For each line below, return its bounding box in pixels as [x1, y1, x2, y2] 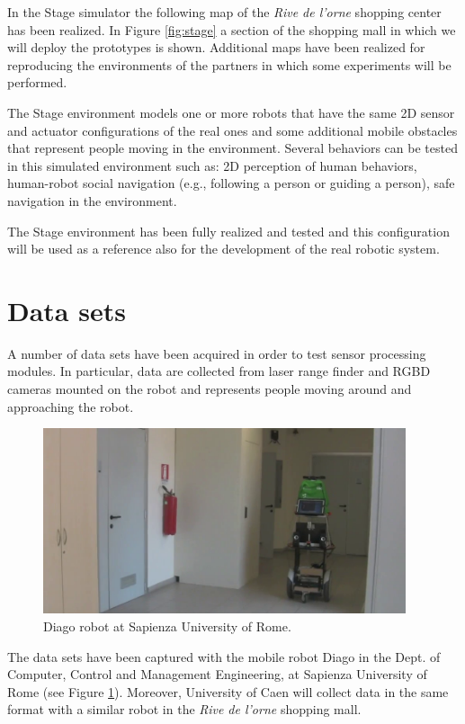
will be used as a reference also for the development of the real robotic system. [7, 239, 440, 258]
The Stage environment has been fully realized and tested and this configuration [7, 221, 450, 240]
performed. [7, 73, 67, 92]
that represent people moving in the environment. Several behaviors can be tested [7, 139, 458, 157]
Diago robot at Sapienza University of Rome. [43, 616, 291, 635]
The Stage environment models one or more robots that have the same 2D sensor [7, 103, 455, 121]
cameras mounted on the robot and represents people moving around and [7, 380, 412, 398]
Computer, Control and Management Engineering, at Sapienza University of [7, 665, 427, 684]
